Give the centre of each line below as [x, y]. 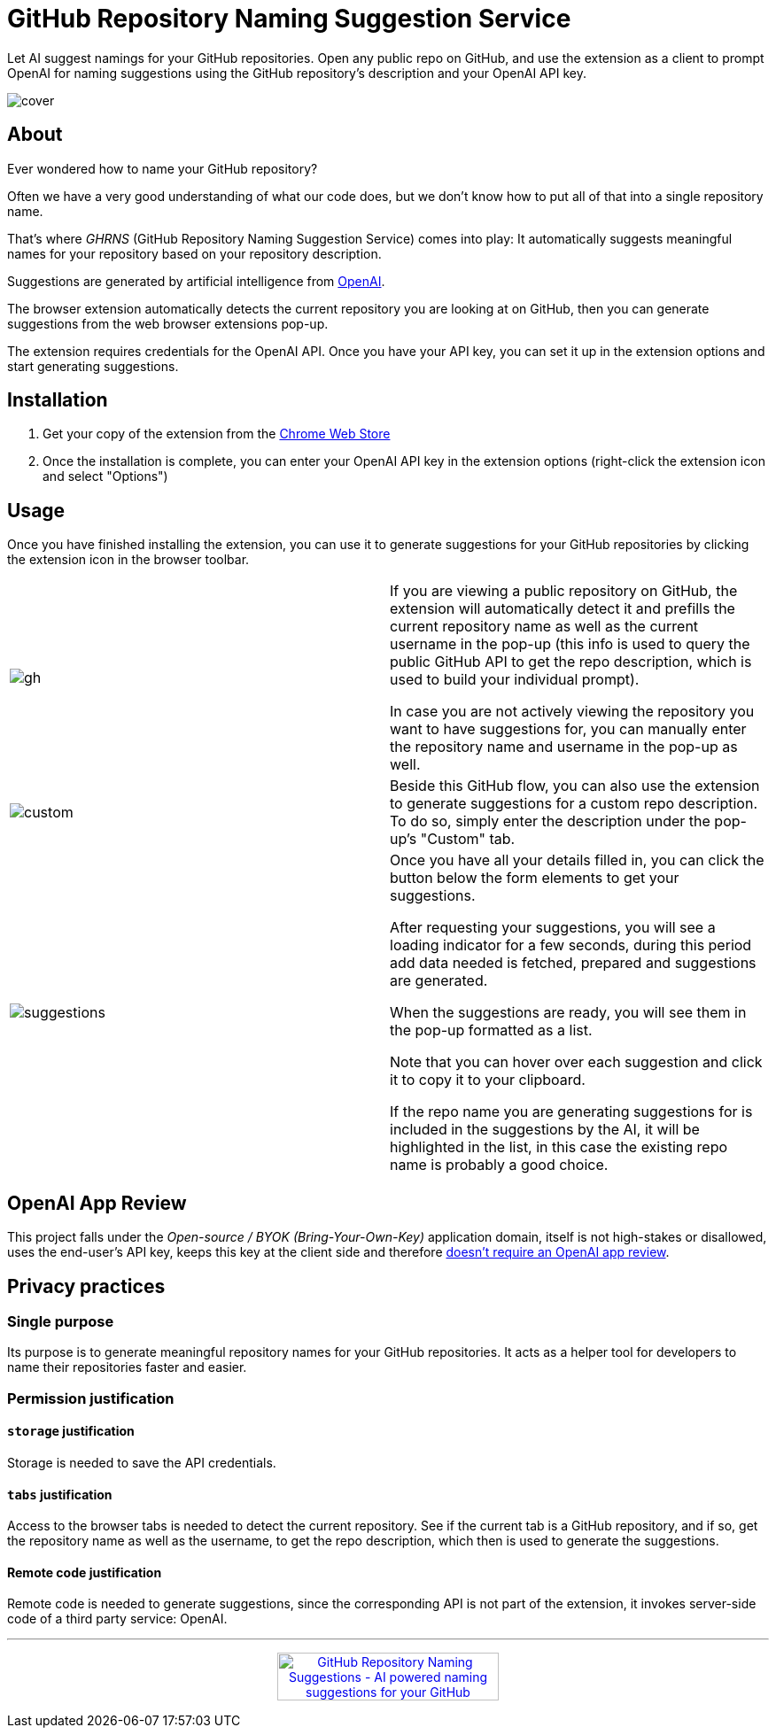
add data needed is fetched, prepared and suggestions [573, 963]
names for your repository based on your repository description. [194, 253]
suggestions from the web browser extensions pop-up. [168, 323]
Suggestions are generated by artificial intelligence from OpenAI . [196, 281]
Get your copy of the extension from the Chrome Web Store [217, 434]
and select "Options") [105, 476]
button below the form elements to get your [535, 878]
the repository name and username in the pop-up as [564, 747]
